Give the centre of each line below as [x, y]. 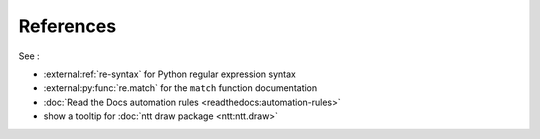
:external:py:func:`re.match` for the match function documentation [180, 88]
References [67, 26]
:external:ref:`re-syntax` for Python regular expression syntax [170, 74]
